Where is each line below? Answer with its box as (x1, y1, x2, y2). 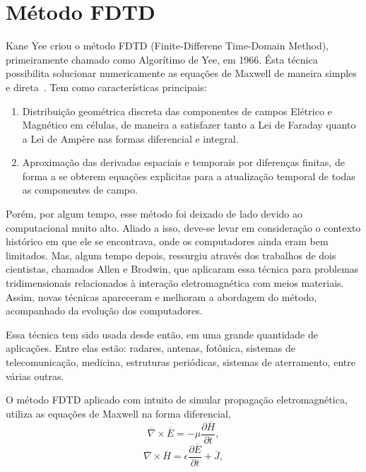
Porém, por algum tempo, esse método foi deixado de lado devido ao (6, 206, 303, 221)
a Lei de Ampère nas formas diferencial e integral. (22, 131, 239, 146)
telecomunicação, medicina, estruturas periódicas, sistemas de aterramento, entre (6, 355, 355, 369)
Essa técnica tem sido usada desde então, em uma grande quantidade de (6, 326, 318, 341)
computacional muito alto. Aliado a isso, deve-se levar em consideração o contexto (6, 220, 361, 235)
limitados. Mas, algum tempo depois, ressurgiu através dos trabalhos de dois (6, 247, 336, 262)
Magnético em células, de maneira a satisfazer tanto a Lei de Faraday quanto (22, 117, 356, 132)
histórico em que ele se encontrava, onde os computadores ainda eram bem (6, 234, 329, 249)
